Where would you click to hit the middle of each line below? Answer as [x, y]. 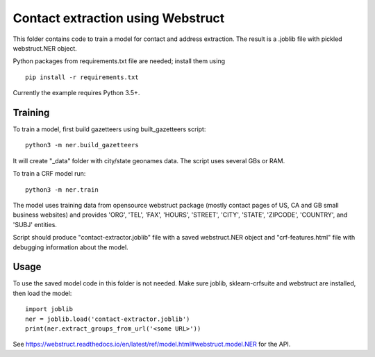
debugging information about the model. [70, 247]
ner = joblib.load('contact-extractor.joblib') [108, 319]
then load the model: [42, 293]
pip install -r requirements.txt [82, 77]
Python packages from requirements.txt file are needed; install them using [119, 61]
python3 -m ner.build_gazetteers [82, 145]
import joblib [49, 309]
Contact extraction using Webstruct [119, 18]
